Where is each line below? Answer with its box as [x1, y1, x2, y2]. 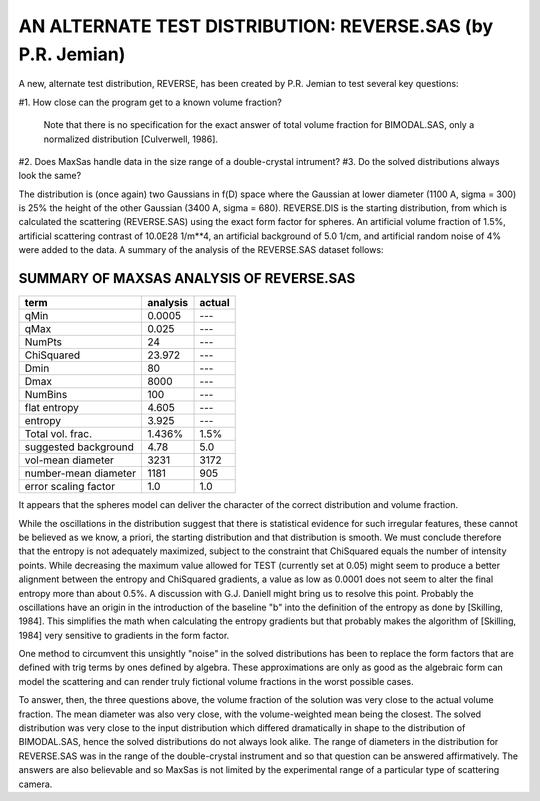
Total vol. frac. [24, 427, 93, 441]
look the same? [18, 170, 82, 182]
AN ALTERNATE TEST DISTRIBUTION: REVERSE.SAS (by [18, 15, 494, 37]
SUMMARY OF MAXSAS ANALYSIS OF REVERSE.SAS [18, 270, 356, 287]
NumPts [24, 335, 63, 349]
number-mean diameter [24, 466, 137, 480]
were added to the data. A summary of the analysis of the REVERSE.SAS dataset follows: [18, 244, 384, 256]
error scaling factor [24, 480, 115, 494]
